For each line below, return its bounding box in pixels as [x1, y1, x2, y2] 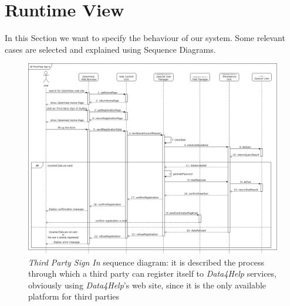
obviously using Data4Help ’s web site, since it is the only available [28, 278, 266, 291]
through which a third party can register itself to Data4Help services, [28, 267, 276, 280]
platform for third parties [28, 290, 120, 302]
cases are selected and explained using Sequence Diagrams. [5, 43, 216, 55]
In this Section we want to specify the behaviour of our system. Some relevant [5, 32, 285, 44]
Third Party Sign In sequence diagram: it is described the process [28, 256, 264, 268]
